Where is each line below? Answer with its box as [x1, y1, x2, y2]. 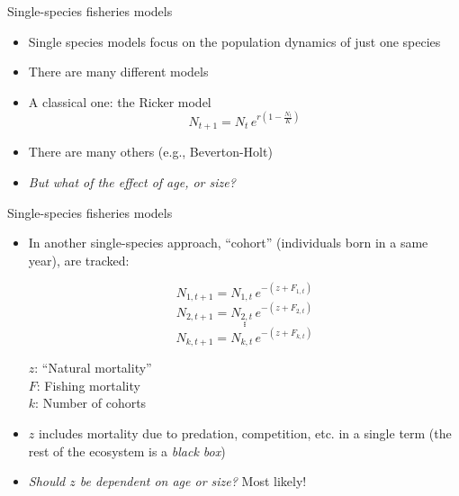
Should [28, 472, 66, 491]
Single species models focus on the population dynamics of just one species [28, 32, 441, 50]
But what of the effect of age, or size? [28, 172, 236, 191]
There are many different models [28, 62, 209, 81]
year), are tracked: [28, 250, 130, 269]
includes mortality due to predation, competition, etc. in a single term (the [38, 423, 452, 442]
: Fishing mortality [36, 375, 140, 394]
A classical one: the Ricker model [28, 92, 211, 111]
